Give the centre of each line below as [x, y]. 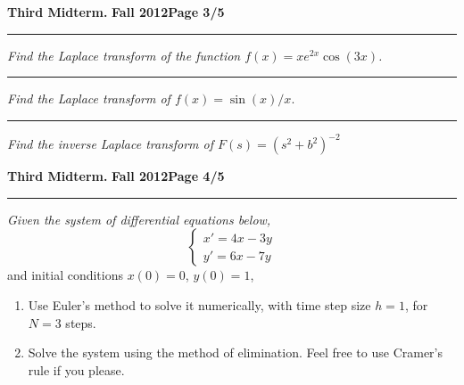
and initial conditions [66, 275]
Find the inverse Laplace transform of [111, 144]
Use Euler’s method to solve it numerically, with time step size [199, 305]
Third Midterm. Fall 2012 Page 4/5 [116, 176]
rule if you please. [76, 369]
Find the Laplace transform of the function [124, 55]
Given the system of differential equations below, [139, 219]
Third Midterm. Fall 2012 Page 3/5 [116, 12]
